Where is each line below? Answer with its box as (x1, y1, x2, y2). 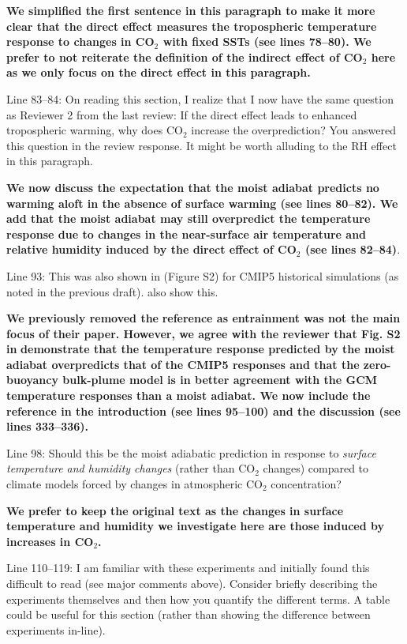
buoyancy (6, 371, 58, 388)
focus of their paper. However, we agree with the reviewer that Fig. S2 (6, 325, 401, 341)
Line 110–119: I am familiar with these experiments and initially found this (6, 559, 370, 576)
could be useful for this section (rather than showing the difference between (6, 606, 371, 623)
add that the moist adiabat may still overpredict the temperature (6, 210, 371, 227)
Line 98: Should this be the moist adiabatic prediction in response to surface (6, 444, 376, 461)
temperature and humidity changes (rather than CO (6, 460, 256, 476)
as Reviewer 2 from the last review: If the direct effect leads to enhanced (6, 106, 357, 122)
